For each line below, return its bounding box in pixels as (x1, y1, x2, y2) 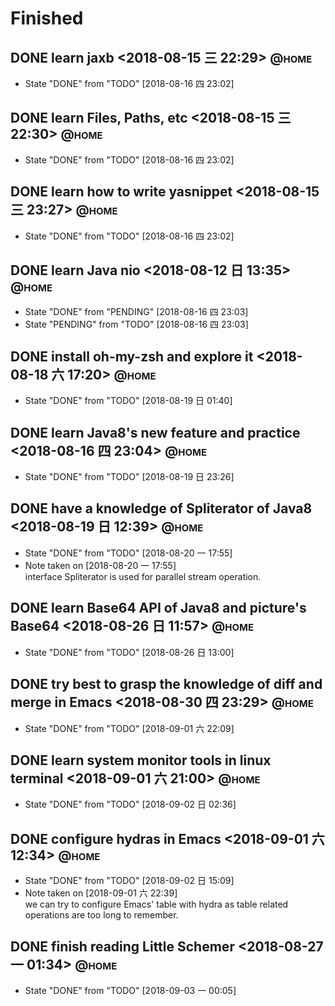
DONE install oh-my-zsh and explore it (10, 348, 254, 365)
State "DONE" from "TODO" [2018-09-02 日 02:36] (24, 798, 237, 811)
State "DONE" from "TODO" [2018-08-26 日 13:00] (24, 646, 235, 658)
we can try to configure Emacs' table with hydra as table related (24, 898, 289, 911)
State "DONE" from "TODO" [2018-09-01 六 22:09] (24, 722, 235, 734)
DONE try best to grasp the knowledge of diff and (10, 676, 323, 693)
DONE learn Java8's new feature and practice (10, 424, 301, 441)
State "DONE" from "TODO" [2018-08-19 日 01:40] (24, 395, 233, 407)
